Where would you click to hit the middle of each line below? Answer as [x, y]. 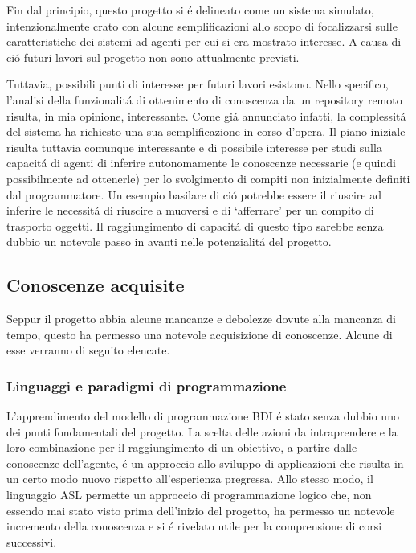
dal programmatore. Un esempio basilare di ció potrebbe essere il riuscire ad [194, 194]
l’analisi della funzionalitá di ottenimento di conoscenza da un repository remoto [204, 99]
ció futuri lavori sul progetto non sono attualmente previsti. [153, 57]
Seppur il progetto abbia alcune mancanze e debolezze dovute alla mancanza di [202, 319]
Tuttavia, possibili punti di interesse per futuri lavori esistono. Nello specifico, [198, 84]
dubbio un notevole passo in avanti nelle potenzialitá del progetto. [169, 242]
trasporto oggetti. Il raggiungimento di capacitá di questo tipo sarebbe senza [195, 225]
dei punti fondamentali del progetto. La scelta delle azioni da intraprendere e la [202, 431]
